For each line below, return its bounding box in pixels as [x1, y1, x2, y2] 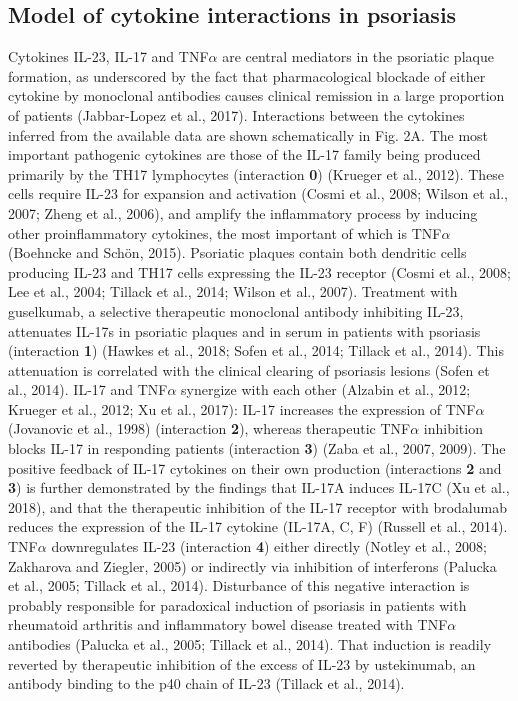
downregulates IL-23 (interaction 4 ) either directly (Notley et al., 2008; [51, 536, 487, 557]
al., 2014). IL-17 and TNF [8, 379, 168, 400]
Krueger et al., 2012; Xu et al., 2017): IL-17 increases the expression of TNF [8, 398, 476, 419]
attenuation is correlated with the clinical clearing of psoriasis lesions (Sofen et [8, 359, 490, 380]
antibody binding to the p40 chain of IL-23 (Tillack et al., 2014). [8, 673, 405, 694]
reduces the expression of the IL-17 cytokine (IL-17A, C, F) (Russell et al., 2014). [8, 516, 508, 537]
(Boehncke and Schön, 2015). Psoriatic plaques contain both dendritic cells [8, 242, 467, 263]
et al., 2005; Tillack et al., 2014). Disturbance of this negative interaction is [8, 575, 470, 596]
